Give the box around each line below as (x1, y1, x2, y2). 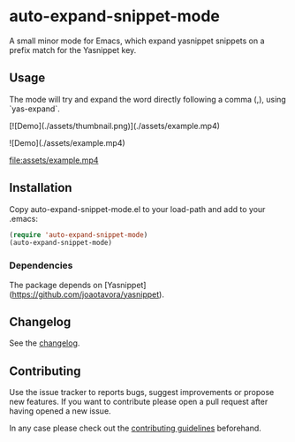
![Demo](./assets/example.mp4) (9, 137, 125, 148)
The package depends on (9, 279, 103, 290)
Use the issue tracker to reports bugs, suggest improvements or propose (9, 387, 275, 398)
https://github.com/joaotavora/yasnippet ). (11, 289, 165, 300)
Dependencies (9, 259, 73, 271)
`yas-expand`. (9, 103, 60, 114)
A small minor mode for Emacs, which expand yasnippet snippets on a (9, 35, 265, 46)
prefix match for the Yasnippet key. (9, 44, 137, 55)
